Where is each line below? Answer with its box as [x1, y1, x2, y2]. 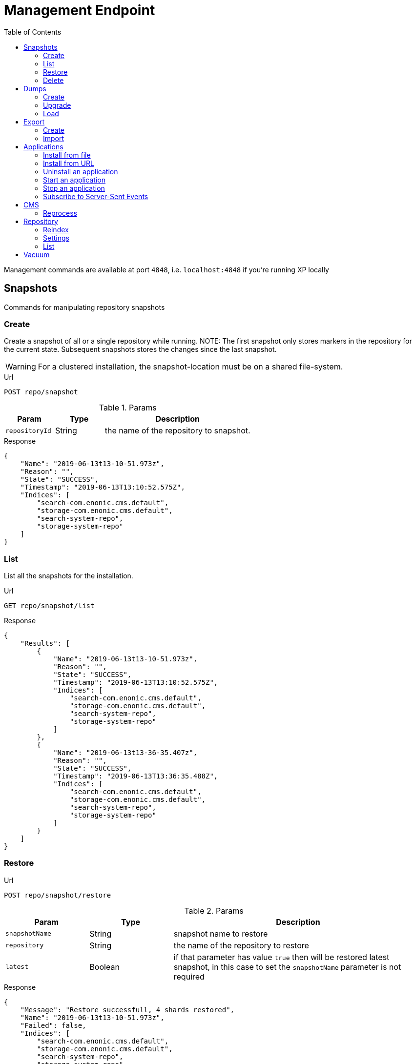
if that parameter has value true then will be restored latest [173, 952, 390, 962]
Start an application [43, 175, 105, 184]
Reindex [43, 225, 69, 234]
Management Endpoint [4, 2, 155, 19]
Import [43, 134, 64, 143]
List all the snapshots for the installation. [4, 572, 133, 580]
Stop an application [43, 184, 105, 192]
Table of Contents [4, 27, 62, 36]
